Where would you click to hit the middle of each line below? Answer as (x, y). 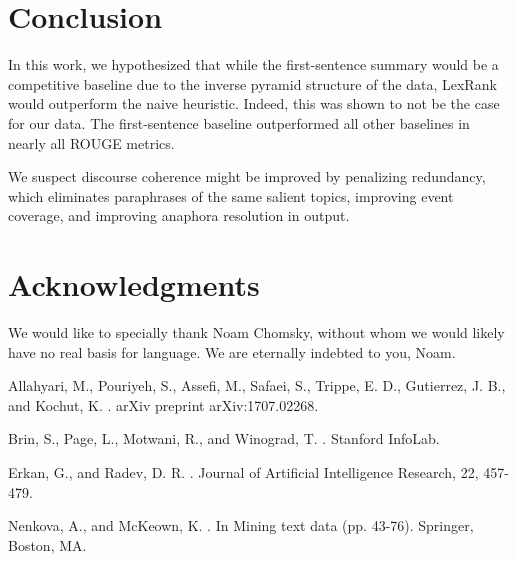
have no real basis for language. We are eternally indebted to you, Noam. (232, 351)
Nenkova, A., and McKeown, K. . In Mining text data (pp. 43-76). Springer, (241, 525)
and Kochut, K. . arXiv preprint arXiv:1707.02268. (163, 404)
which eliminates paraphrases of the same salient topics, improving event (231, 195)
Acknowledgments (134, 284)
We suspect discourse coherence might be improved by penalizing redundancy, (247, 176)
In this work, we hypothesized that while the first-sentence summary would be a (253, 64)
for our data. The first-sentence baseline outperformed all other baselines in (239, 122)
